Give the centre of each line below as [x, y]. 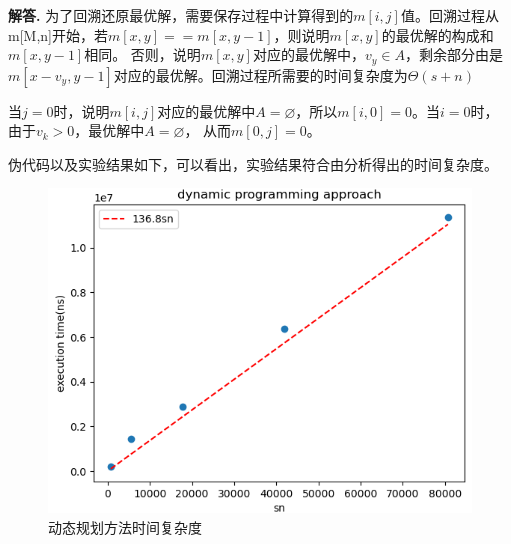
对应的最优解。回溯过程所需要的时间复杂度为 [260, 74]
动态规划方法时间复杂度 [125, 526]
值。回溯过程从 [449, 15]
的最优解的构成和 [437, 34]
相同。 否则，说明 [142, 54]
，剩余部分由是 [453, 54]
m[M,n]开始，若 [58, 34]
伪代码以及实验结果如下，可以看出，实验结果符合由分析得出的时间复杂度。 [253, 163]
